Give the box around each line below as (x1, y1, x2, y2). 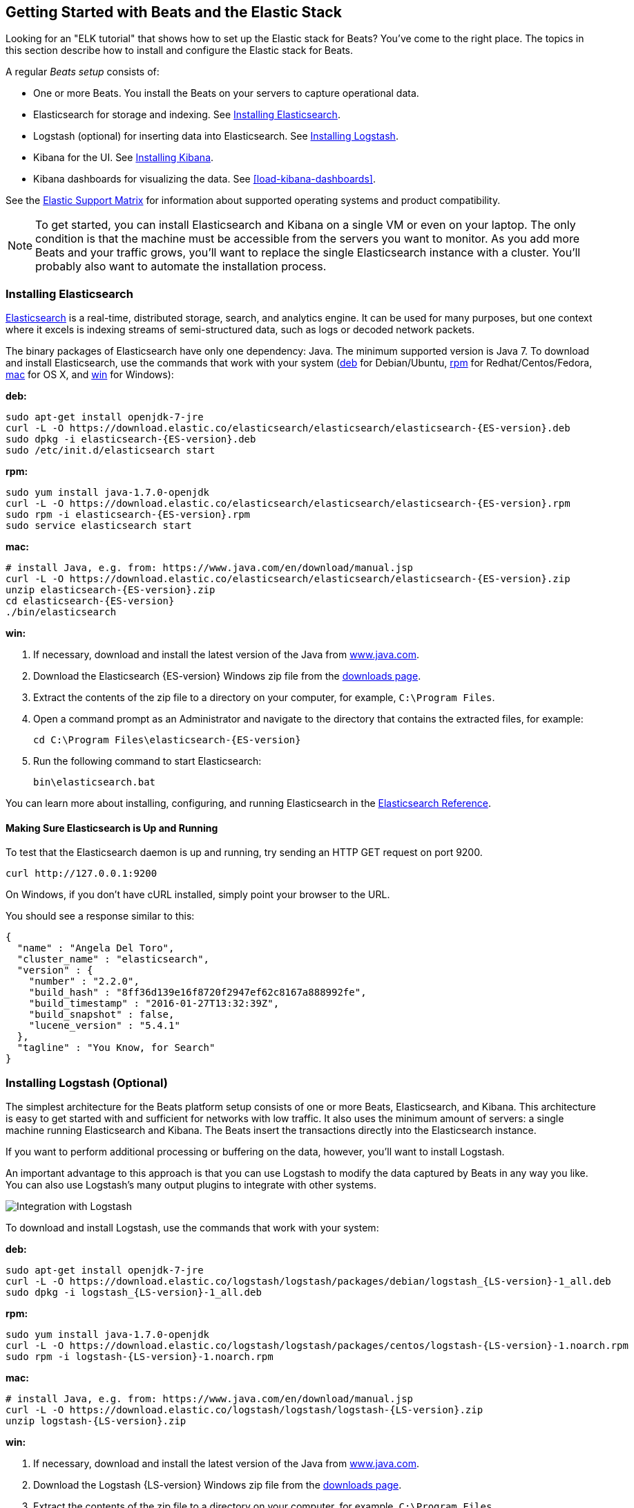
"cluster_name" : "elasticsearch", (17, 953, 210, 965)
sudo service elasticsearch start (6, 520, 192, 532)
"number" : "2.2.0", (28, 976, 140, 987)
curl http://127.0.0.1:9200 (6, 868, 157, 879)
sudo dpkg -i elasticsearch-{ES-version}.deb (6, 434, 256, 445)
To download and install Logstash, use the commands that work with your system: (6, 1222, 379, 1234)
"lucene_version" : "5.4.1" (28, 1020, 180, 1032)
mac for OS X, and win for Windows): (6, 369, 174, 381)
